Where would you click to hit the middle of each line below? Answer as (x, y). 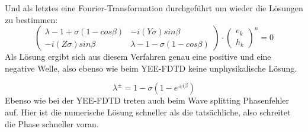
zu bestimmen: (31, 19)
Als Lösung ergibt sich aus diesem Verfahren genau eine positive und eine (138, 57)
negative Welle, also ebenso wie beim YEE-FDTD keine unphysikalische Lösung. (151, 68)
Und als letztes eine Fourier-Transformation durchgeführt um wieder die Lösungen (154, 8)
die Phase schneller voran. (52, 123)
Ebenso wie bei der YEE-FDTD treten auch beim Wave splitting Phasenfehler (147, 100)
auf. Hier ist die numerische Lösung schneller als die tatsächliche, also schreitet (148, 112)
